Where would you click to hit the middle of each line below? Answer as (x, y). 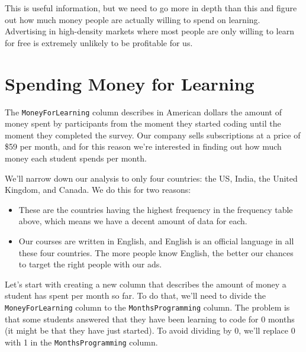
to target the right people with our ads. (90, 264)
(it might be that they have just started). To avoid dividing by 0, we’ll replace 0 (150, 330)
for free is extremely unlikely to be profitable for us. (99, 42)
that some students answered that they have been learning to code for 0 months (150, 319)
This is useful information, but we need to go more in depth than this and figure (151, 8)
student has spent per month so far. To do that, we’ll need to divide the (135, 296)
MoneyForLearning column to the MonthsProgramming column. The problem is (147, 307)
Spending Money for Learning (130, 83)
